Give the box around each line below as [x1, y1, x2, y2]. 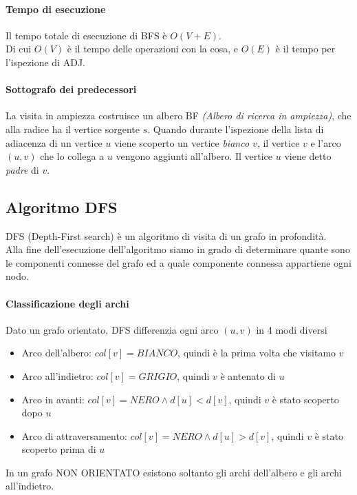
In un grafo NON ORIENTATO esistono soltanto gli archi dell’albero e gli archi [6, 465, 342, 479]
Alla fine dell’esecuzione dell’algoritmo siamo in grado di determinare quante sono [6, 242, 350, 256]
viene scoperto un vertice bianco [114, 135, 250, 150]
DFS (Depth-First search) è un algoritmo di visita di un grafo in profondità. [6, 228, 327, 243]
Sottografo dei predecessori [6, 82, 137, 97]
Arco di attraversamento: [21, 428, 127, 443]
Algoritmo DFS [6, 196, 118, 217]
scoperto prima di [21, 442, 96, 456]
